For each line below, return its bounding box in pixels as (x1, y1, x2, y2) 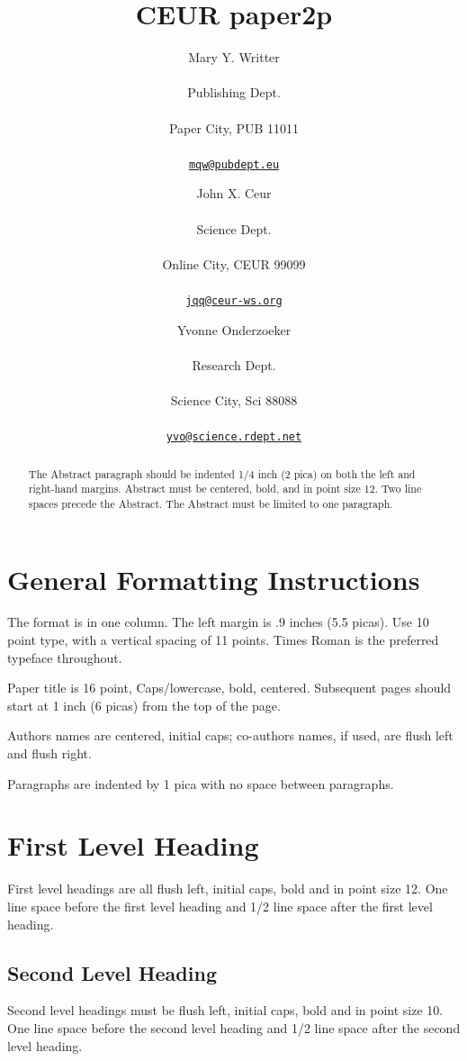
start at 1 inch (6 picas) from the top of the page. (7, 695, 281, 714)
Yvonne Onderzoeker (176, 320, 292, 339)
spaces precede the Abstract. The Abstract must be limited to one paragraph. (28, 495, 393, 511)
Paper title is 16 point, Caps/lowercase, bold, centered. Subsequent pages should (7, 678, 452, 697)
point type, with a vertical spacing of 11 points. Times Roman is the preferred (7, 630, 439, 649)
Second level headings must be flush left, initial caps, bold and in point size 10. (7, 1001, 444, 1020)
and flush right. (7, 744, 92, 763)
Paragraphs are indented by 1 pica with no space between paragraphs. (7, 774, 394, 793)
